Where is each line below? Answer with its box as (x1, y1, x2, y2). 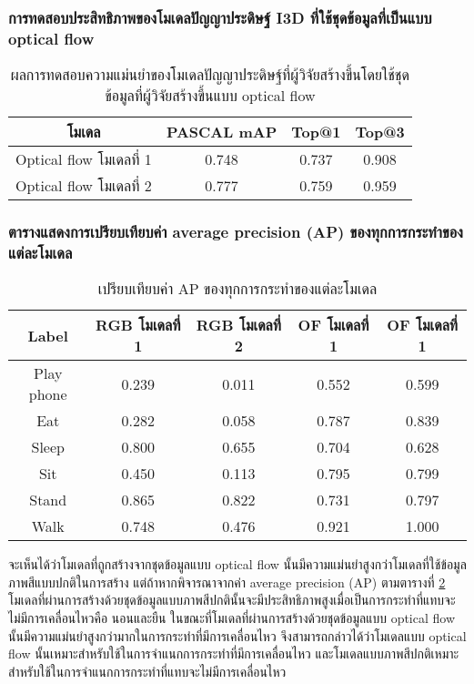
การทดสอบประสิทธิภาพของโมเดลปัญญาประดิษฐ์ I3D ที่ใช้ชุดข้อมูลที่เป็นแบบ (8, 5, 432, 28)
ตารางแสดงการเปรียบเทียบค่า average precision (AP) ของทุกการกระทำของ (8, 220, 463, 243)
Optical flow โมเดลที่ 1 (15, 148, 152, 170)
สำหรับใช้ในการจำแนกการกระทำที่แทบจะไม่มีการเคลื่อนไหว (8, 661, 287, 680)
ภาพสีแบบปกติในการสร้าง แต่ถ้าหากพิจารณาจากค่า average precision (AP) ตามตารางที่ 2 (8, 572, 446, 591)
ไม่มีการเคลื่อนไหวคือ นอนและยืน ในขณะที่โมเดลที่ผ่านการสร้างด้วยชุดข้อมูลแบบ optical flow (8, 608, 456, 628)
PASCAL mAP (166, 121, 277, 143)
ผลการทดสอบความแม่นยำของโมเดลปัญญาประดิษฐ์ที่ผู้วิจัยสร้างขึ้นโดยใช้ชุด (10, 64, 409, 86)
